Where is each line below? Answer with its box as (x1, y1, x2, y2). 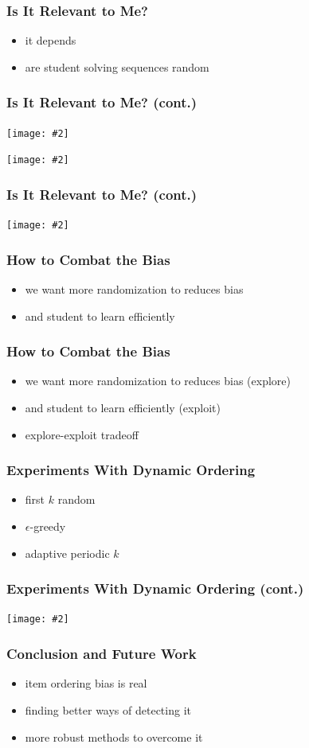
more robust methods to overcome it (25, 728, 203, 745)
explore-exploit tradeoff (25, 426, 139, 442)
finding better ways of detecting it (25, 701, 191, 718)
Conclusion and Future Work (6, 644, 197, 664)
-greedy (29, 518, 66, 535)
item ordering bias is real (25, 675, 147, 692)
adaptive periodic (25, 544, 110, 561)
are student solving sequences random (25, 58, 209, 75)
